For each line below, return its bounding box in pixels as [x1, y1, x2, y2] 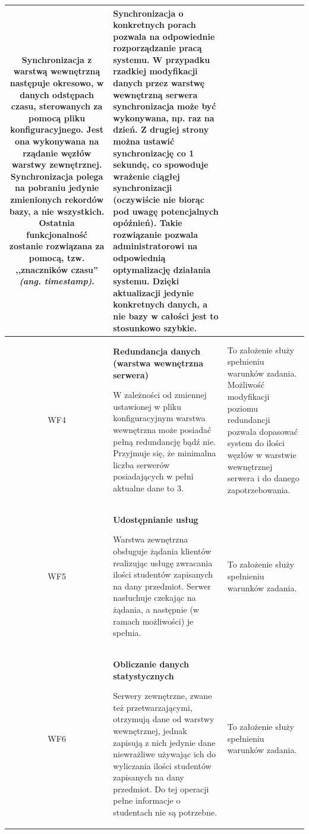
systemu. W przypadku [113, 53, 210, 65]
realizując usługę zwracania [113, 556, 213, 569]
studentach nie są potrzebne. [113, 806, 217, 819]
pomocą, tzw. [29, 251, 85, 264]
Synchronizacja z [21, 53, 92, 65]
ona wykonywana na [14, 135, 99, 148]
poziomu [227, 402, 258, 414]
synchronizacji [113, 181, 172, 194]
